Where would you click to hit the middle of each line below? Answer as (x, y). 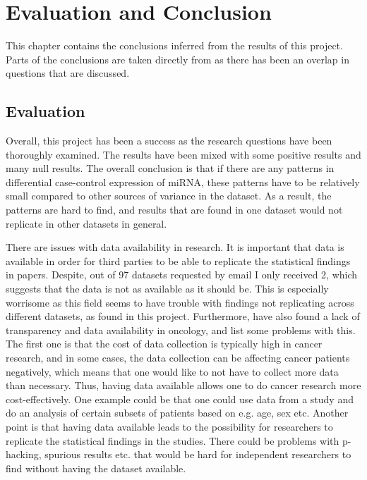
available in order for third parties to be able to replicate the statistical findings (178, 260)
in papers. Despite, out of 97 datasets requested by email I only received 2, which (182, 275)
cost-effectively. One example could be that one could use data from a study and (180, 399)
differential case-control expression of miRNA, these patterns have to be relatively (183, 181)
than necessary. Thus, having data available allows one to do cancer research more (183, 385)
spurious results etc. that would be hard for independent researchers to (198, 454)
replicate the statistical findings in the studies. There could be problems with (173, 440)
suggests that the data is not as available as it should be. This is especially (167, 289)
